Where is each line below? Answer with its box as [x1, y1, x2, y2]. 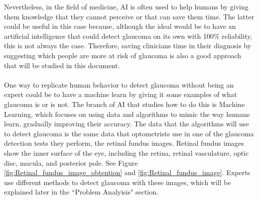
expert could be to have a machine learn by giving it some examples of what [4, 89, 237, 100]
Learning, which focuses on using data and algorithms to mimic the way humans [4, 108, 250, 119]
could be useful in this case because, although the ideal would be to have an [4, 21, 236, 31]
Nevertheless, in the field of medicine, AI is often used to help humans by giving [4, 1, 249, 11]
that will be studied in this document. [4, 60, 120, 70]
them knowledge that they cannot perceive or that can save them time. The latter [4, 11, 255, 21]
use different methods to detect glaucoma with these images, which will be [4, 177, 231, 187]
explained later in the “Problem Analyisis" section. [4, 187, 158, 197]
